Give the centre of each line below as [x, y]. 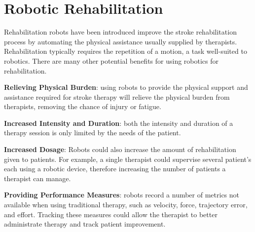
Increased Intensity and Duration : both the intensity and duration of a [119, 123]
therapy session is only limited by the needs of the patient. [92, 133]
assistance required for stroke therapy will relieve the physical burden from [117, 97]
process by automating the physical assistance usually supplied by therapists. [121, 41]
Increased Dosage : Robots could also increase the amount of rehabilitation [120, 149]
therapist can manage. [37, 178]
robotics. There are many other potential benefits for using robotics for [111, 60]
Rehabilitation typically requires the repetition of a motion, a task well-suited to [126, 51]
